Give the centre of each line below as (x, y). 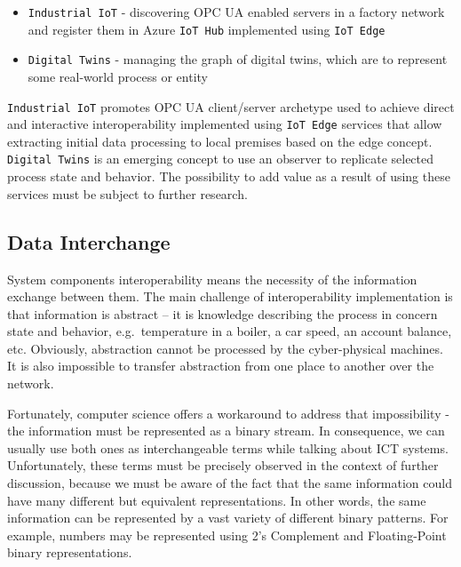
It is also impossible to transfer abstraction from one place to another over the (221, 366)
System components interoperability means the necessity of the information (212, 279)
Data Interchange (89, 241)
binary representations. (70, 552)
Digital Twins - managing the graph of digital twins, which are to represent (238, 59)
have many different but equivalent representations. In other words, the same (217, 500)
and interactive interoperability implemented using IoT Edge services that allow (225, 124)
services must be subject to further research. (127, 193)
